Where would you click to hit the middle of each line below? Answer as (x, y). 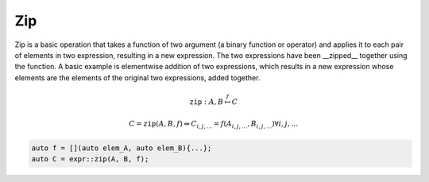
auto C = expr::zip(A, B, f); (90, 159)
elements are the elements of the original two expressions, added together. (137, 77)
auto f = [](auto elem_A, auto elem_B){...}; (122, 148)
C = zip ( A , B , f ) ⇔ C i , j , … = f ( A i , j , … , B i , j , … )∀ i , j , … (213, 125)
